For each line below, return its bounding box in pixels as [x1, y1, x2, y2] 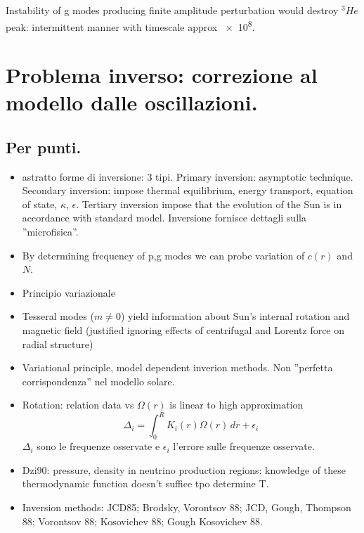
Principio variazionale [22, 285, 115, 300]
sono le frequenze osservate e [37, 439, 160, 454]
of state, [22, 196, 58, 211]
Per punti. [6, 136, 82, 158]
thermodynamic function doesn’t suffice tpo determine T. [22, 476, 269, 491]
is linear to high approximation [169, 397, 304, 412]
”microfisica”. [22, 224, 79, 238]
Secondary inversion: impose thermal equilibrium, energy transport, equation [22, 183, 353, 198]
